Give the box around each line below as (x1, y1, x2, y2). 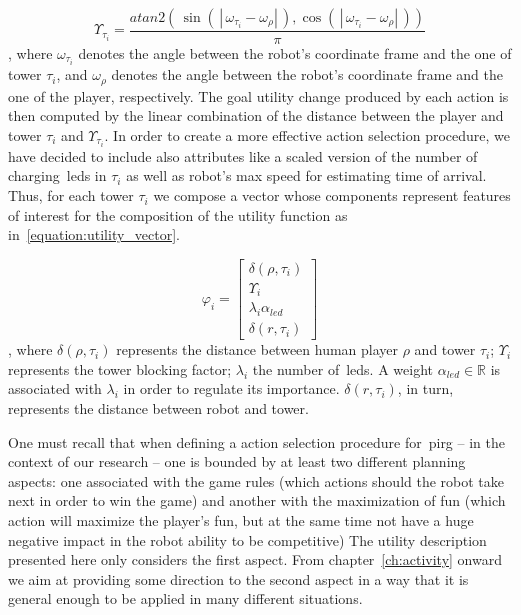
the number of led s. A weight (252, 358, 433, 379)
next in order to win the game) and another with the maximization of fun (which (8, 490, 506, 511)
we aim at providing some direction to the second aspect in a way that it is (8, 568, 469, 589)
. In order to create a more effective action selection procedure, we (104, 124, 510, 145)
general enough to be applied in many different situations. (8, 588, 363, 609)
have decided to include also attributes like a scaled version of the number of (8, 145, 478, 166)
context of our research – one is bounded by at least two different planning (8, 451, 466, 472)
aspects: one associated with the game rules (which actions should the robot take (8, 470, 505, 491)
